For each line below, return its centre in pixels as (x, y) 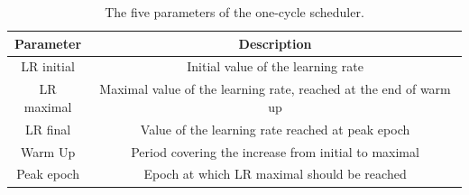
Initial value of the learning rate (275, 66)
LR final (48, 129)
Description (275, 43)
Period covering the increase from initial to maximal (275, 151)
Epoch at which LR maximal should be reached (275, 174)
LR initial (48, 66)
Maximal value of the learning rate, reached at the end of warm (275, 89)
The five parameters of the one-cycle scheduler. (234, 12)
